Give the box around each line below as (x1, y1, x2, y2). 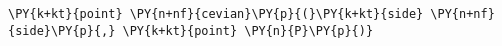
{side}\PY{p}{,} (8, 23, 116, 38)
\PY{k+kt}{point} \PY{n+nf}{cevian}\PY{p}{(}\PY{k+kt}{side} (8, 7, 424, 21)
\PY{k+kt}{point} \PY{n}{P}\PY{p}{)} (122, 23, 374, 38)
